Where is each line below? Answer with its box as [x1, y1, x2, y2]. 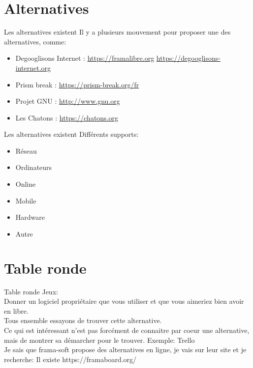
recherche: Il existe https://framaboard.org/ [4, 354, 137, 364]
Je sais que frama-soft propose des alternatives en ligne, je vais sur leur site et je [4, 344, 247, 355]
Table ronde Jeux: [4, 286, 58, 296]
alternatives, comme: [4, 36, 66, 46]
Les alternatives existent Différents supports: [4, 129, 139, 139]
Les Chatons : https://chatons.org [15, 112, 119, 123]
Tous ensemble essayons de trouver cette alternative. [4, 315, 162, 326]
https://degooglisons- [156, 53, 221, 63]
